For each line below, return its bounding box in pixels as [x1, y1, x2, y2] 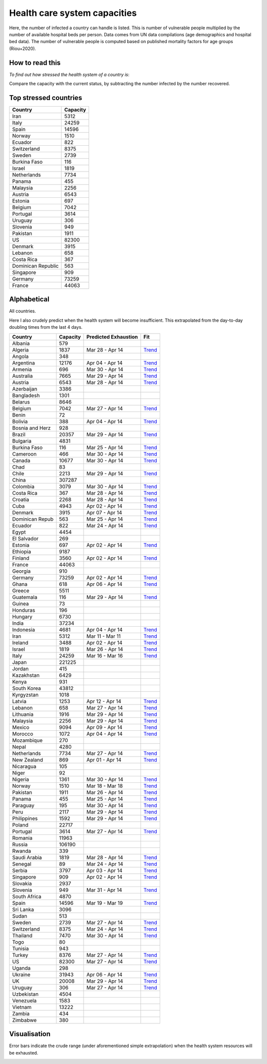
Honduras [12, 606, 36, 613]
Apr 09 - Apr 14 [86, 724, 123, 731]
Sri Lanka [12, 906, 34, 913]
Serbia [12, 867, 28, 874]
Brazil [12, 431, 26, 438]
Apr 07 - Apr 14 [86, 509, 122, 516]
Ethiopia [12, 548, 32, 555]
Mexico [12, 724, 30, 731]
